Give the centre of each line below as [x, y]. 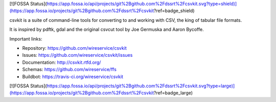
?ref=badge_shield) [174, 11]
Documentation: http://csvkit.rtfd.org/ [62, 62]
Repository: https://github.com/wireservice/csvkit [75, 48]
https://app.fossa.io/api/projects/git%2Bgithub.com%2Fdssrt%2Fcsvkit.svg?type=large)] [141, 86]
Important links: [26, 39]
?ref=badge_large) [173, 93]
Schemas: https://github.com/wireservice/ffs [70, 70]
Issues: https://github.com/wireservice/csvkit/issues [77, 55]
